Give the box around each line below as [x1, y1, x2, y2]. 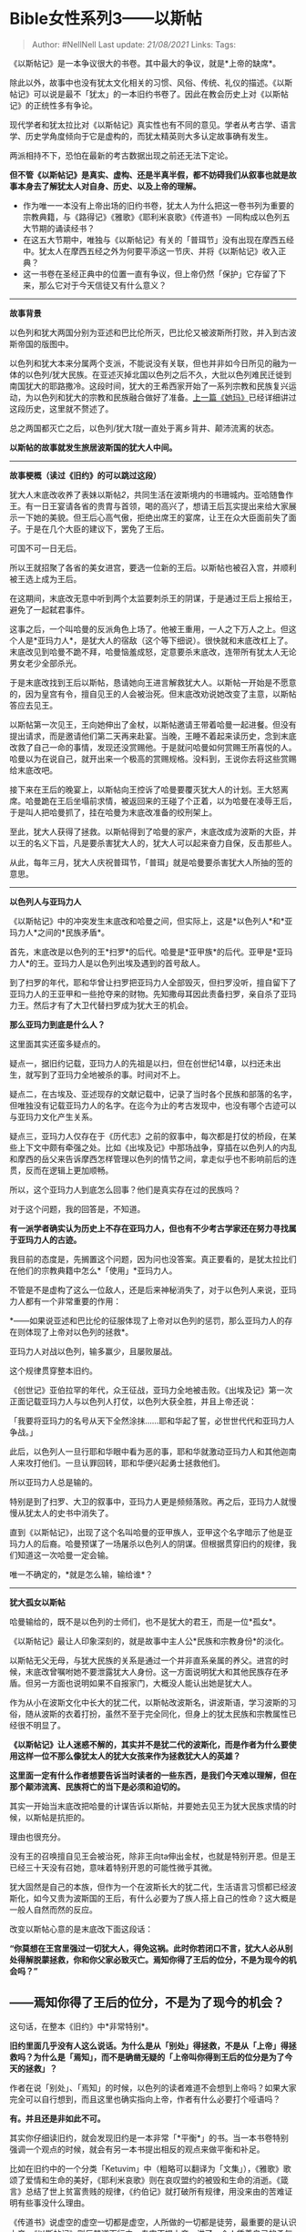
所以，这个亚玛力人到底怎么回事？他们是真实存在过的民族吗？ [9, 1184, 241, 1195]
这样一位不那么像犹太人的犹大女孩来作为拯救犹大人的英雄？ [16, 1750, 241, 1761]
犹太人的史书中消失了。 [25, 1507, 114, 1518]
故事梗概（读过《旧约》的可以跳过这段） [9, 470, 161, 481]
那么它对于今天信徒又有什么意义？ [38, 280, 167, 290]
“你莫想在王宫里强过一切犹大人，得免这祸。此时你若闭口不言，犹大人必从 [9, 1942, 285, 1953]
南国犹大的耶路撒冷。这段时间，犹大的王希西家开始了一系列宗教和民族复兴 [9, 380, 289, 392]
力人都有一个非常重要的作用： [9, 1295, 121, 1307]
